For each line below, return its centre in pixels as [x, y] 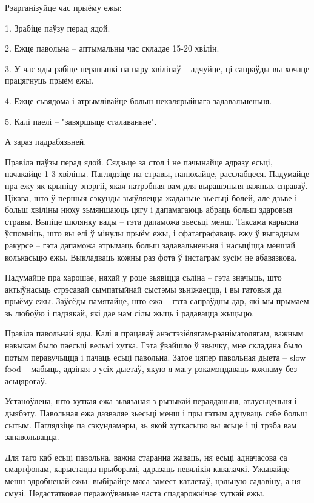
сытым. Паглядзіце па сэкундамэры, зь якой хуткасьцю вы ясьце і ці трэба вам [151, 425]
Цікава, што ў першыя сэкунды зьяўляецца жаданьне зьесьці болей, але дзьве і [151, 197]
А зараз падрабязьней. [46, 142]
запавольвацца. [32, 437]
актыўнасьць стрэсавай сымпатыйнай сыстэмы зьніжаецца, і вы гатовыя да [143, 289]
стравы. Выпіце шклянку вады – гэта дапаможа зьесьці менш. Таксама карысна [152, 221]
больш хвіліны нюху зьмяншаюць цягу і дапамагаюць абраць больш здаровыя [149, 209]
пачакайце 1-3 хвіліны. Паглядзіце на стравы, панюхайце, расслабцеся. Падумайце [157, 174]
